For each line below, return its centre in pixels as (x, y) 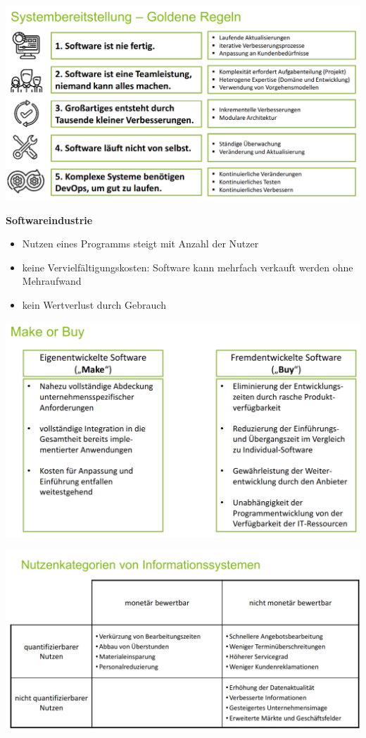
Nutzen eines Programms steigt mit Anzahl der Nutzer (140, 244)
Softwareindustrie (49, 220)
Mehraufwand (52, 281)
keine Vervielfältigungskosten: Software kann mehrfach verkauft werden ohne (188, 267)
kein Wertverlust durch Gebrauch (94, 305)
